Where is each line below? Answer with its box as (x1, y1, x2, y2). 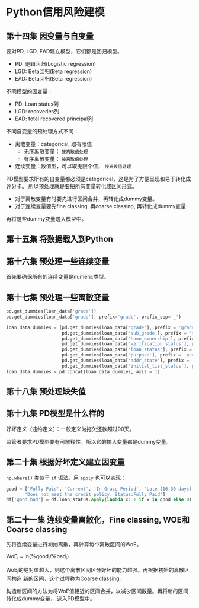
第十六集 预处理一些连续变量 (6, 256, 110, 266)
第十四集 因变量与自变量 (6, 31, 94, 41)
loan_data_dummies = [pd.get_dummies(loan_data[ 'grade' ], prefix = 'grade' (6, 324, 197, 330)
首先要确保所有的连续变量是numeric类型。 (6, 273, 110, 281)
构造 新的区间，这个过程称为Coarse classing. (11, 575, 121, 582)
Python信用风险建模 (6, 5, 105, 19)
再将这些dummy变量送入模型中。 (6, 215, 87, 222)
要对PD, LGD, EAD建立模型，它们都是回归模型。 (6, 48, 123, 55)
